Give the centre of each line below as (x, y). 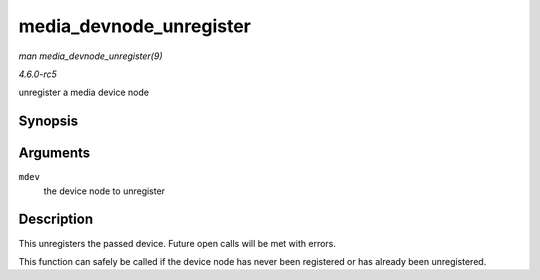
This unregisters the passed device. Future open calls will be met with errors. (177, 243)
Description (56, 219)
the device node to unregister (104, 191)
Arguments (54, 153)
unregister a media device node (84, 92)
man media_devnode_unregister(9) (90, 56)
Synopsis (48, 121)
